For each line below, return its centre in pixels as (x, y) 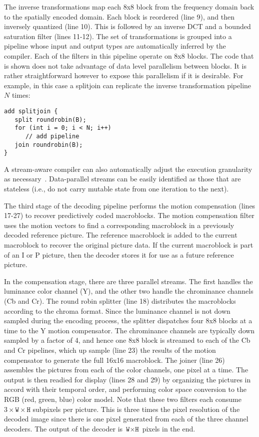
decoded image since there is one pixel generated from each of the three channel (126, 419)
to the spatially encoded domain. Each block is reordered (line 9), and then (119, 16)
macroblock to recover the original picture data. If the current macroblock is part (129, 245)
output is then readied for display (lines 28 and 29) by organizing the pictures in (127, 379)
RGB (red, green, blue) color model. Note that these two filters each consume (123, 399)
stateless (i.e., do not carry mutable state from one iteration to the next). (116, 189)
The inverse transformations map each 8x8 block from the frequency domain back (129, 7)
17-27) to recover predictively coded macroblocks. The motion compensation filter (129, 215)
